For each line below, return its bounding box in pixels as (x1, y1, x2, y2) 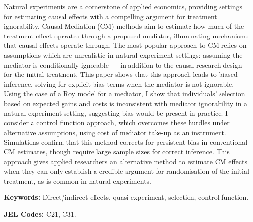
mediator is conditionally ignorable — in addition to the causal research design (4, 59, 242, 70)
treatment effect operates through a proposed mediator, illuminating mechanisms (4, 30, 249, 40)
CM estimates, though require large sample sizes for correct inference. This (4, 146, 230, 156)
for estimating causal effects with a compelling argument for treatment (4, 11, 217, 21)
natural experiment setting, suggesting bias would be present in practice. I (4, 108, 228, 118)
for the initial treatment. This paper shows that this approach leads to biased (4, 69, 238, 79)
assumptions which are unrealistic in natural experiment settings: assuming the (4, 49, 243, 60)
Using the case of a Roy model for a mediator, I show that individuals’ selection (4, 88, 245, 99)
